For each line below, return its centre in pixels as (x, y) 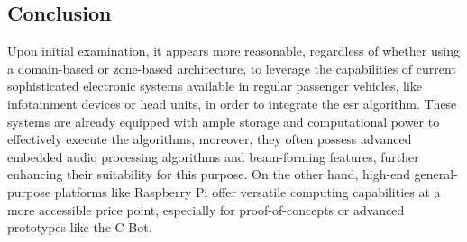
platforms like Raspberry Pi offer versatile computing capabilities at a (247, 191)
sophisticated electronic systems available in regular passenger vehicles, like (215, 86)
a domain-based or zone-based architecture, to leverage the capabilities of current (232, 68)
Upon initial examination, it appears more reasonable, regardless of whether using (233, 51)
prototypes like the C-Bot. (80, 227)
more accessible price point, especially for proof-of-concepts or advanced (206, 209)
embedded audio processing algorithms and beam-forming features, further (213, 156)
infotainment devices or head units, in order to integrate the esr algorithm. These (232, 103)
